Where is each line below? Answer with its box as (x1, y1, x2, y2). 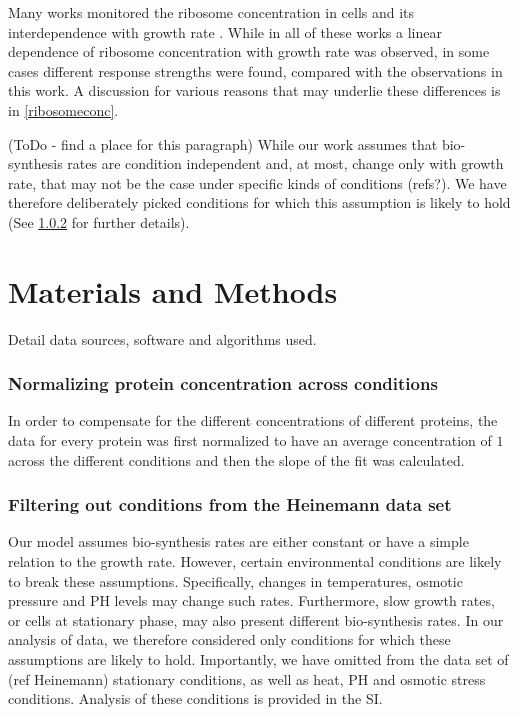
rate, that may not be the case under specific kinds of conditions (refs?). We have (8, 172, 507, 193)
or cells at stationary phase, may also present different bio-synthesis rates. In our (8, 609, 504, 630)
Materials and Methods (8, 270, 338, 311)
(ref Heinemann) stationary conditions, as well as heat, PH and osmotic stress (8, 668, 486, 689)
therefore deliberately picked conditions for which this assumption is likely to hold (8, 192, 511, 213)
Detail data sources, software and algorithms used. (8, 328, 317, 349)
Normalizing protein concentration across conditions (8, 371, 438, 396)
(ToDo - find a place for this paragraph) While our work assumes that (8, 133, 438, 154)
